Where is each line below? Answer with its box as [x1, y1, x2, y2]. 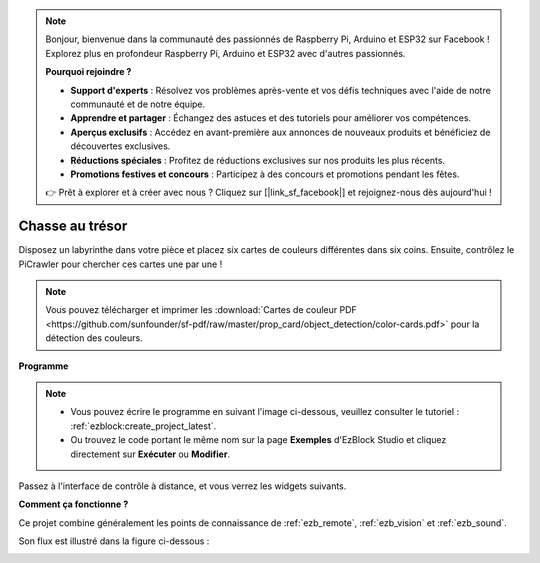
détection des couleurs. [45, 332, 144, 344]
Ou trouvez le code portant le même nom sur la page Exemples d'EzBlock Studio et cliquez [70, 434, 447, 446]
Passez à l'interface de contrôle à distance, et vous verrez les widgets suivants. [18, 480, 347, 492]
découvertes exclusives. [70, 140, 171, 152]
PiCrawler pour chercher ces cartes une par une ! [18, 258, 223, 270]
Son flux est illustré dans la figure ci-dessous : [18, 535, 210, 547]
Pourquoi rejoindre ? [45, 66, 132, 78]
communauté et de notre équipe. [70, 98, 206, 110]
